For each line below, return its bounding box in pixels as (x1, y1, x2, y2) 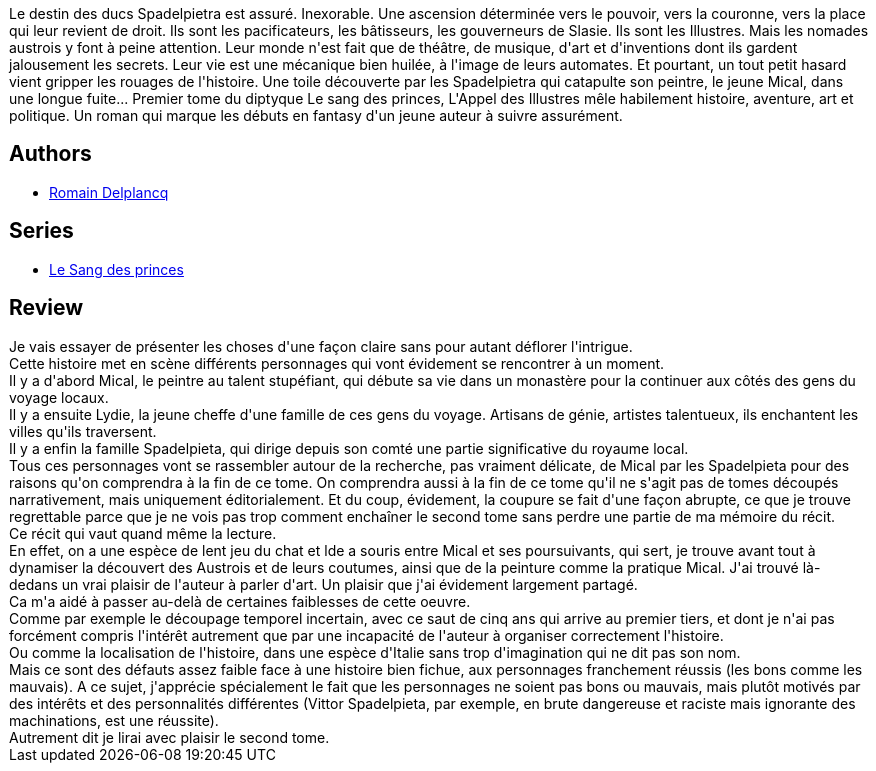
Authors (9, 141, 92, 167)
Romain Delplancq (49, 183, 169, 201)
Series (9, 218, 74, 244)
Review (9, 295, 84, 321)
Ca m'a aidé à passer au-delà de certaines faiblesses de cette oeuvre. (9, 592, 471, 610)
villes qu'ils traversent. (9, 422, 157, 440)
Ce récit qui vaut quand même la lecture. (9, 524, 277, 542)
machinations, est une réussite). (9, 711, 219, 729)
